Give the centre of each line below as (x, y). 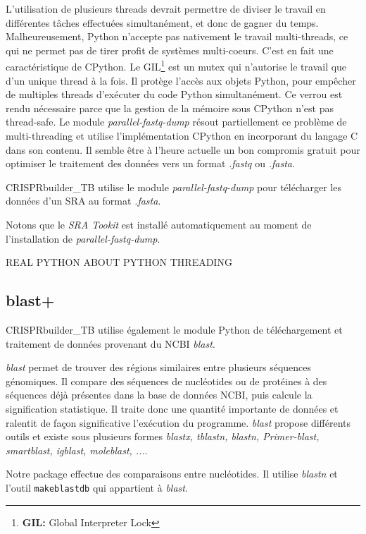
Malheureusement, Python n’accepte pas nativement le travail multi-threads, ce (177, 36)
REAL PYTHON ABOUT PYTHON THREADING (119, 262)
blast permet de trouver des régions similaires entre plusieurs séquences (159, 367)
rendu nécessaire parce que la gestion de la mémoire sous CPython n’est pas (170, 108)
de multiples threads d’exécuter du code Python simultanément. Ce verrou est (174, 94)
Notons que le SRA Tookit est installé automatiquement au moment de (159, 224)
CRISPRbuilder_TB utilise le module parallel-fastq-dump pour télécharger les (173, 187)
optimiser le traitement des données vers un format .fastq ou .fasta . (150, 163)
